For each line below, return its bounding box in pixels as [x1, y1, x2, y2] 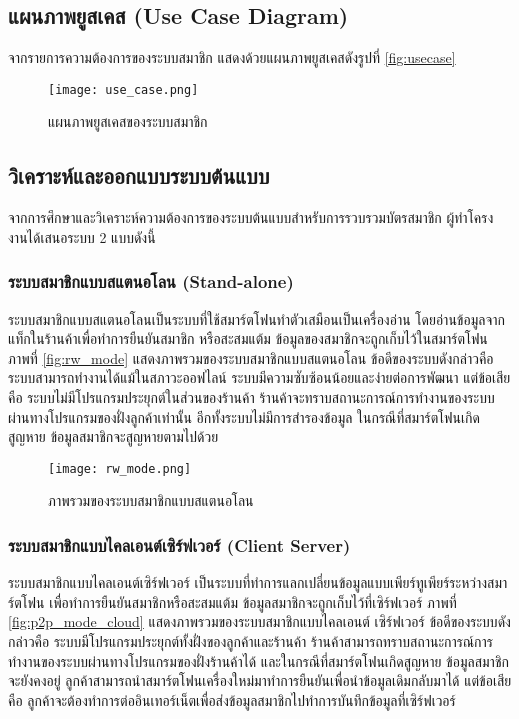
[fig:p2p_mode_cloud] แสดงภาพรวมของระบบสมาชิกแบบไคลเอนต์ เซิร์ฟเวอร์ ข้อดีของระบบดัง [8, 611, 511, 632]
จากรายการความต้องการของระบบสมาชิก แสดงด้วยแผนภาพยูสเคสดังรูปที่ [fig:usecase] [8, 47, 456, 68]
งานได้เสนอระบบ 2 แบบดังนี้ [8, 226, 156, 247]
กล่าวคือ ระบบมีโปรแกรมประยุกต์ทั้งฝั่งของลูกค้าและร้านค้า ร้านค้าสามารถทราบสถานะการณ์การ [8, 631, 493, 652]
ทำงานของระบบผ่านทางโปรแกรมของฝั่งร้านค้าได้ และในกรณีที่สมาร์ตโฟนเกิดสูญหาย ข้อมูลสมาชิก [8, 650, 509, 671]
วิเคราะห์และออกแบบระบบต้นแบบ [8, 160, 270, 191]
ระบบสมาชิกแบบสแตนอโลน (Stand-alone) [8, 269, 294, 294]
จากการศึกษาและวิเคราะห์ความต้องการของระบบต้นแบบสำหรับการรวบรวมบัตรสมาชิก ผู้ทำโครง [8, 207, 494, 228]
